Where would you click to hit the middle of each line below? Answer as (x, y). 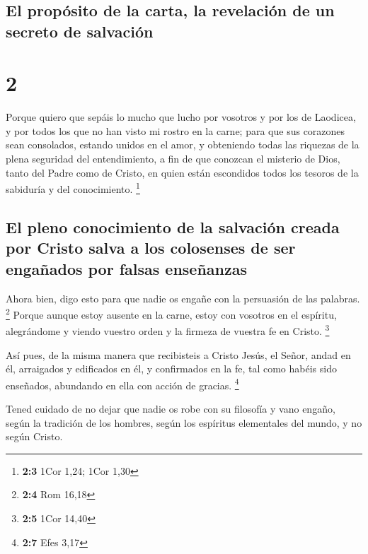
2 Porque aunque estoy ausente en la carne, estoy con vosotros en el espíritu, (171, 313)
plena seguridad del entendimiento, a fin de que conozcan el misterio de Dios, (173, 159)
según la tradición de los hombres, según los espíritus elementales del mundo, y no (184, 422)
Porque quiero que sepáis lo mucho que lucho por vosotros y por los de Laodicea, (181, 117)
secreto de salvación (80, 31)
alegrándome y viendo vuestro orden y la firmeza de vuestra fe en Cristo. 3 (168, 330)
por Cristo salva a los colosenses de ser (151, 248)
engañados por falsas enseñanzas (127, 268)
